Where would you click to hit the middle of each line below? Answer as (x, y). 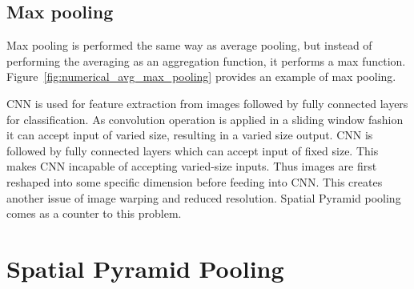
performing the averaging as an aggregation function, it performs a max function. (206, 60)
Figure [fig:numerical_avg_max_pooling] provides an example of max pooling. (201, 76)
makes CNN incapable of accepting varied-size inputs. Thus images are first (192, 166)
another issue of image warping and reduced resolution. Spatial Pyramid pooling (204, 197)
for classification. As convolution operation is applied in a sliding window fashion (205, 119)
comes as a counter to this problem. (94, 213)
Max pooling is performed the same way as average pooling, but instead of (189, 45)
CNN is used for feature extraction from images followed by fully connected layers (207, 103)
